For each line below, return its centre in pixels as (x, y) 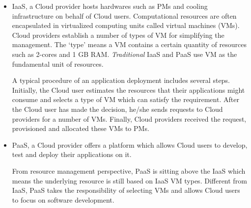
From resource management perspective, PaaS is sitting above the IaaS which (129, 170)
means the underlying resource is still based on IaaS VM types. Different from (129, 180)
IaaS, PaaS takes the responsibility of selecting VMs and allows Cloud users (126, 190)
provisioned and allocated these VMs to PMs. (81, 128)
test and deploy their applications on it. (72, 154)
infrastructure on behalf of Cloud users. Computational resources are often (124, 15)
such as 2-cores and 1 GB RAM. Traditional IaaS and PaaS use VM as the (125, 54)
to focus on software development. (63, 199)
